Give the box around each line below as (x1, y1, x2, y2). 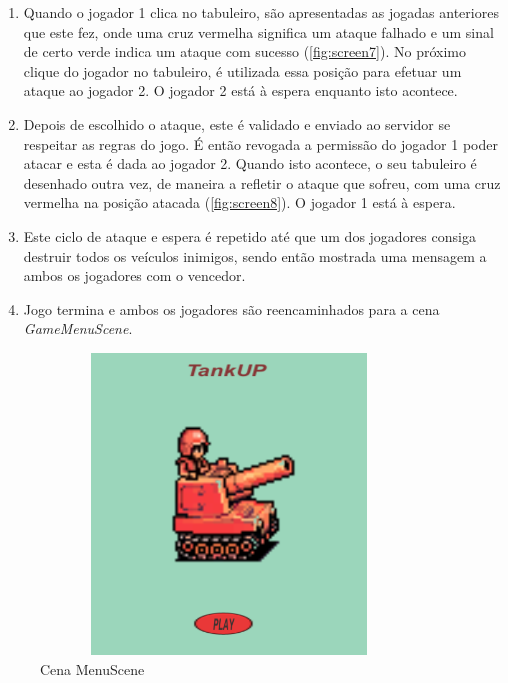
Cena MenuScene (40, 658, 145, 679)
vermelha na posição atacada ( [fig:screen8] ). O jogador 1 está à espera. (23, 192, 456, 213)
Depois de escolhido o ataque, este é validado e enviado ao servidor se (23, 113, 451, 134)
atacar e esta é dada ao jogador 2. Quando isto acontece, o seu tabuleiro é (23, 153, 477, 174)
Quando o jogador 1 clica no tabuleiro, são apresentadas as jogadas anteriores (23, 2, 499, 22)
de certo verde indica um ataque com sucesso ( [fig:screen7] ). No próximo (23, 41, 467, 62)
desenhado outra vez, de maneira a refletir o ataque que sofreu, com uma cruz (23, 172, 501, 193)
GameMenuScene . (23, 318, 133, 339)
